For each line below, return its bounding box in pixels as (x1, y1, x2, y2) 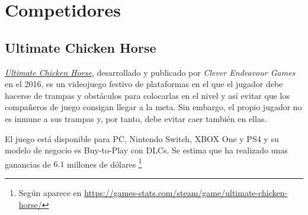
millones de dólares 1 (67, 156, 142, 170)
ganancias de (5, 158, 51, 170)
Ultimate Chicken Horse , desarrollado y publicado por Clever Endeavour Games (5, 66, 296, 78)
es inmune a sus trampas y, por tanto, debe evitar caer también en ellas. (5, 112, 267, 124)
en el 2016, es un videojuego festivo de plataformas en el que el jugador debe (5, 78, 283, 90)
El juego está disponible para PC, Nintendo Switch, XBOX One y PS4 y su (5, 132, 279, 145)
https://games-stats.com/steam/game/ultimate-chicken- (84, 186, 288, 198)
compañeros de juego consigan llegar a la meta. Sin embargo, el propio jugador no (5, 101, 302, 113)
